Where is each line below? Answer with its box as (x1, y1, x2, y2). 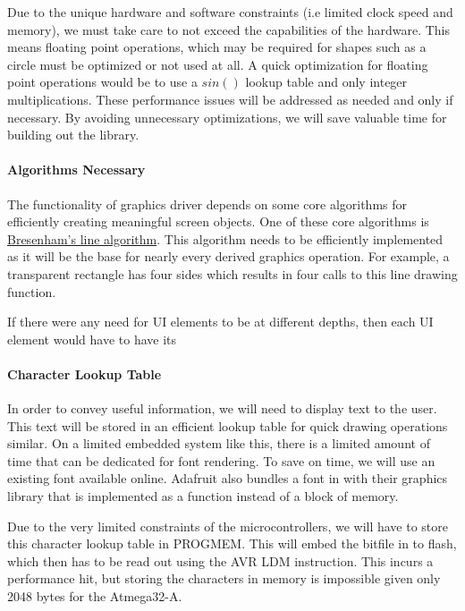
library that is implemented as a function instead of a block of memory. (7, 487, 399, 505)
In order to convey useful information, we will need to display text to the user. (7, 399, 437, 418)
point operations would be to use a (7, 72, 198, 91)
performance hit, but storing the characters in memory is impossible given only (7, 569, 441, 588)
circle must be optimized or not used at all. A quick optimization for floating (7, 55, 428, 73)
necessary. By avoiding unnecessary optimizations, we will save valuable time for (7, 107, 447, 126)
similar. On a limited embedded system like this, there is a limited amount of (7, 434, 430, 453)
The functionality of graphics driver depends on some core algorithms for (7, 194, 408, 213)
